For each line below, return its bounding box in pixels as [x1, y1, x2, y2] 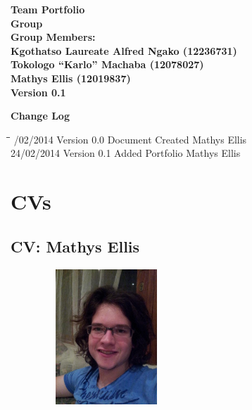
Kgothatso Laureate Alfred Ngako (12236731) [11, 43, 237, 58]
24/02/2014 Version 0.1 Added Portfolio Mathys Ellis [11, 146, 241, 160]
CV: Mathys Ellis [11, 235, 140, 257]
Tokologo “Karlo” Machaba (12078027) [11, 57, 204, 72]
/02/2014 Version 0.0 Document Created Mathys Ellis [13, 132, 247, 146]
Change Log [11, 108, 70, 123]
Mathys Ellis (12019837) [11, 70, 131, 85]
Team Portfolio [11, 2, 85, 16]
